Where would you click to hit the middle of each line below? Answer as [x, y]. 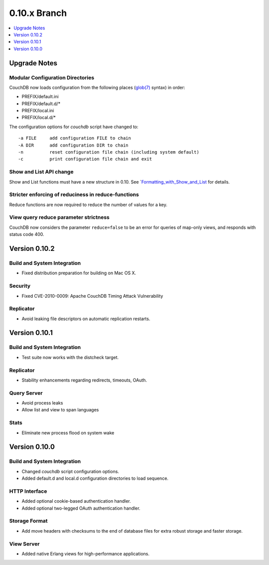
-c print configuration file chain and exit [85, 159]
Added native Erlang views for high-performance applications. [85, 554]
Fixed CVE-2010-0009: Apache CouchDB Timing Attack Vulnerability [92, 296]
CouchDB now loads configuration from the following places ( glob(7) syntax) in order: [97, 87]
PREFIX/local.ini [38, 111]
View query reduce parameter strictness [59, 217]
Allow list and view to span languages [60, 410]
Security [20, 286]
